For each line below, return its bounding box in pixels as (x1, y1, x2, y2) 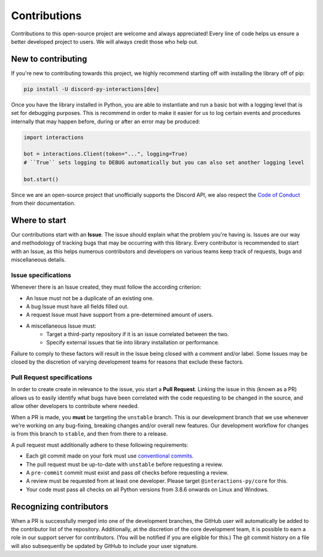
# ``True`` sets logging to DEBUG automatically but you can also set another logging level (23, 159, 304, 166)
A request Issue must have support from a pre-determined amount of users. (26, 311, 214, 319)
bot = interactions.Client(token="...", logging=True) (23, 150, 188, 158)
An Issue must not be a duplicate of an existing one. (26, 294, 154, 302)
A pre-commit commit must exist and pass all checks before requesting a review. (26, 469, 228, 476)
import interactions (23, 134, 84, 141)
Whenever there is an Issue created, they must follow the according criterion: (11, 283, 202, 290)
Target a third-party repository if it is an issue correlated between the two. (46, 331, 229, 338)
